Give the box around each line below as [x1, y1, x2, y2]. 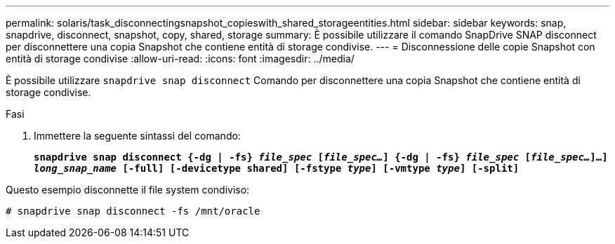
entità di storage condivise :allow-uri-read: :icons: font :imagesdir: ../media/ [6, 53, 355, 65]
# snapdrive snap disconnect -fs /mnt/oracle [6, 205, 260, 217]
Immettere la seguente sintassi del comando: [34, 130, 241, 142]
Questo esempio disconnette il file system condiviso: [6, 184, 250, 196]
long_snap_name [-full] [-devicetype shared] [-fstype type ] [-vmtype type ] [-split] [34, 163, 520, 174]
